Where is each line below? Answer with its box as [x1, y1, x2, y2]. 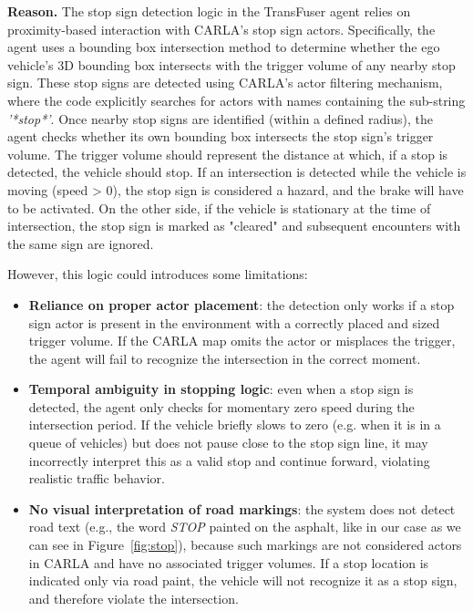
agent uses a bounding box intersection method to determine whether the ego [7, 37, 440, 57]
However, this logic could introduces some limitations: [7, 264, 308, 284]
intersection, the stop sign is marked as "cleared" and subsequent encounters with [7, 216, 461, 235]
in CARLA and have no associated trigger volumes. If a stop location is [28, 553, 429, 572]
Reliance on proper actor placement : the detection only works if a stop [28, 295, 455, 314]
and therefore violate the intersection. [28, 588, 239, 607]
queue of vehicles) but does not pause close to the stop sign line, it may [28, 433, 428, 452]
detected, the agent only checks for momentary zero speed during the [28, 397, 415, 416]
